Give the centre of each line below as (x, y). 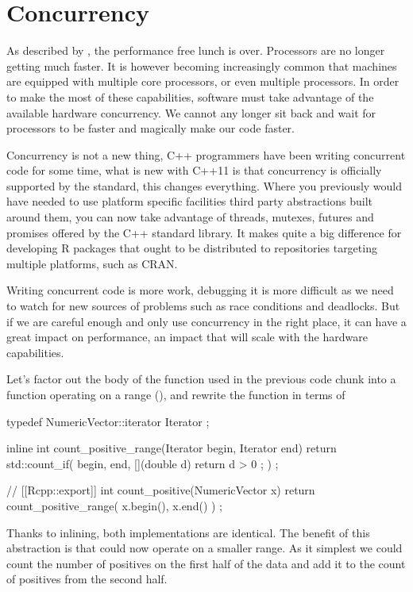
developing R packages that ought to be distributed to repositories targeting (192, 248)
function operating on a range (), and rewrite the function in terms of (176, 394)
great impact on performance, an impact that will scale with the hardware (187, 337)
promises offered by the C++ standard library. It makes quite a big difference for (204, 232)
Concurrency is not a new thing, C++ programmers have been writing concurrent (206, 154)
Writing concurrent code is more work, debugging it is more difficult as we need (200, 290)
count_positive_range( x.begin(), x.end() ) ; (114, 505)
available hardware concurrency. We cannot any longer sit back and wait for (191, 112)
